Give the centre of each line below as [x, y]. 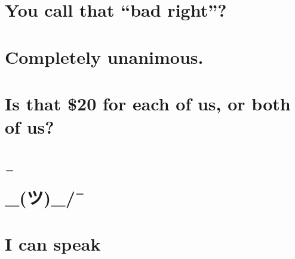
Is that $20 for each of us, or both [148, 103]
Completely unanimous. [104, 56]
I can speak [53, 244]
